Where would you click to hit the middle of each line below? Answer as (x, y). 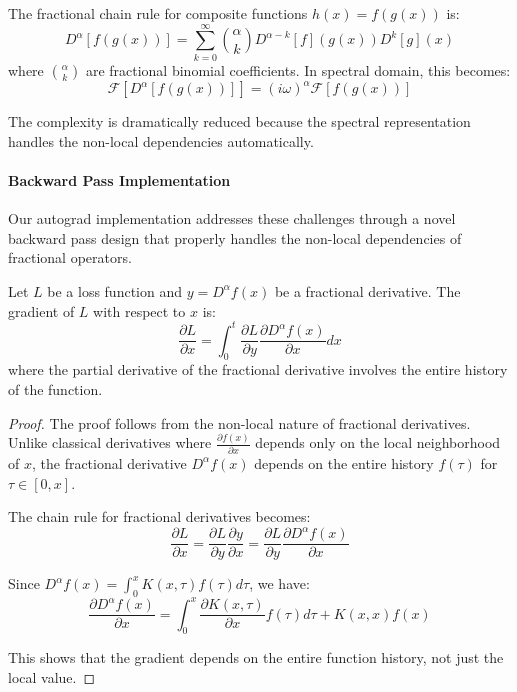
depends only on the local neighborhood (378, 442)
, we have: (279, 583)
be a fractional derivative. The (367, 290)
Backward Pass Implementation (119, 180)
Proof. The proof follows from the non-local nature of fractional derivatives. (239, 422)
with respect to (139, 310)
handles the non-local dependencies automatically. (161, 140)
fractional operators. (70, 257)
